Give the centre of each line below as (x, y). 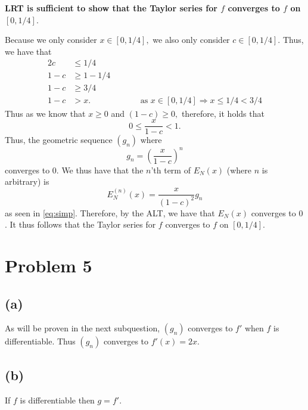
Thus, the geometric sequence (59, 140)
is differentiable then (57, 400)
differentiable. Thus (40, 341)
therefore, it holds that (223, 113)
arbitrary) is (27, 181)
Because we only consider (51, 40)
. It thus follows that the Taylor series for (80, 224)
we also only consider (191, 40)
